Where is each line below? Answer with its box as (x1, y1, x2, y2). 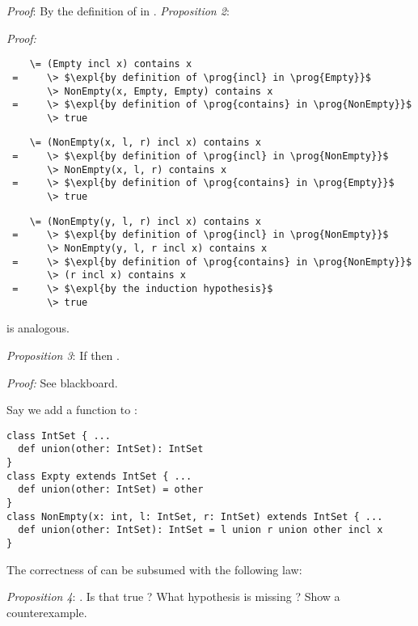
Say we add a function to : (6, 401, 137, 418)
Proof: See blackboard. (6, 374, 118, 391)
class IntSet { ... (6, 429, 111, 442)
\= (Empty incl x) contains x (29, 58, 192, 70)
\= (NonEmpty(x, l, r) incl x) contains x (29, 137, 261, 149)
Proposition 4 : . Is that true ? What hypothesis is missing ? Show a (6, 588, 340, 605)
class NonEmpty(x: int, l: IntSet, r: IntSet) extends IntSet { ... (6, 510, 383, 522)
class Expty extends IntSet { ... (6, 470, 192, 482)
